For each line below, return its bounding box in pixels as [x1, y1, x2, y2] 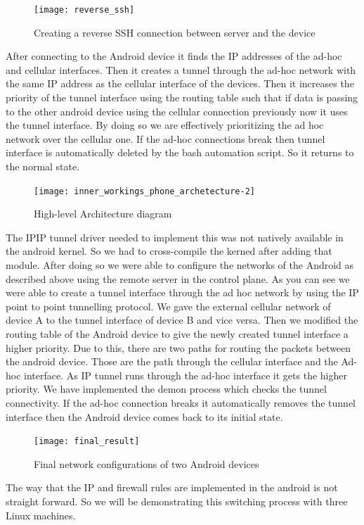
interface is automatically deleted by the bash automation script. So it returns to [6, 145, 354, 160]
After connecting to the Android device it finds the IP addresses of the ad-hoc [6, 49, 342, 63]
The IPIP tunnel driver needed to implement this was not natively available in [6, 229, 344, 244]
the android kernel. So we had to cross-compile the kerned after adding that [6, 243, 332, 258]
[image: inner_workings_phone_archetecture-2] [34, 186, 255, 196]
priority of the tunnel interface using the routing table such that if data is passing [6, 90, 358, 105]
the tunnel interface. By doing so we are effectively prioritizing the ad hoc [6, 118, 324, 132]
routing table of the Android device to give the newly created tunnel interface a [6, 327, 349, 341]
